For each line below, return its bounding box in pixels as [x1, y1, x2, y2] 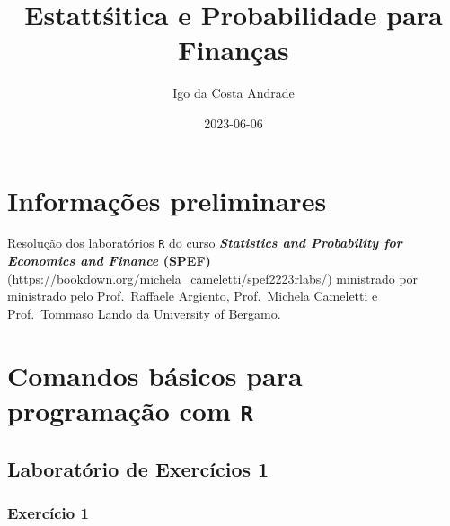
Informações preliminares [7, 181, 327, 218]
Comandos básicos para [7, 356, 303, 393]
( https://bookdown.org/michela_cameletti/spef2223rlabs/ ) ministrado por [7, 268, 419, 287]
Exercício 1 [7, 501, 89, 523]
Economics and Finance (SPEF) [7, 251, 211, 270]
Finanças [178, 31, 289, 68]
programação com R [7, 391, 253, 428]
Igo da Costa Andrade [172, 83, 295, 102]
